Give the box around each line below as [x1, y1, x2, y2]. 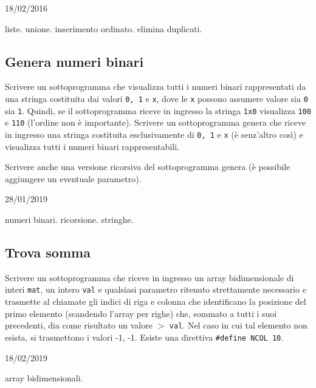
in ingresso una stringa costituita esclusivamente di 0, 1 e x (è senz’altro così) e [5, 128, 303, 140]
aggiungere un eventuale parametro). [5, 172, 142, 185]
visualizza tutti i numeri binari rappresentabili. [5, 140, 179, 152]
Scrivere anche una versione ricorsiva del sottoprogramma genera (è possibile [5, 160, 290, 173]
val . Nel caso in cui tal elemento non [169, 319, 307, 332]
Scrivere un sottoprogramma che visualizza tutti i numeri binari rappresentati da [5, 80, 306, 93]
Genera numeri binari [5, 52, 144, 70]
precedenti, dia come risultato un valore [5, 319, 153, 332]
